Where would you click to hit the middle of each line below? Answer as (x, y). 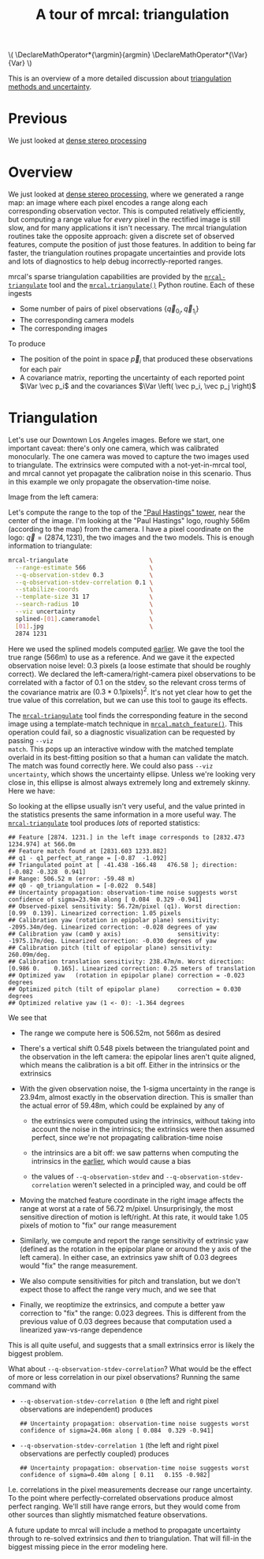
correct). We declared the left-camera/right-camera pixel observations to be (132, 674)
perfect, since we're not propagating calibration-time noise (127, 1138)
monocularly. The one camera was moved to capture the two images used (129, 456)
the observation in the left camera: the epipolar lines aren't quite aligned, (138, 1057)
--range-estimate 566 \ (84, 567)
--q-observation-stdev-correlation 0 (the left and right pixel (119, 1401)
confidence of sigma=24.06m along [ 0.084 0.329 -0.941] (117, 1431)
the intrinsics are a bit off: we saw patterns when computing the (135, 1153)
